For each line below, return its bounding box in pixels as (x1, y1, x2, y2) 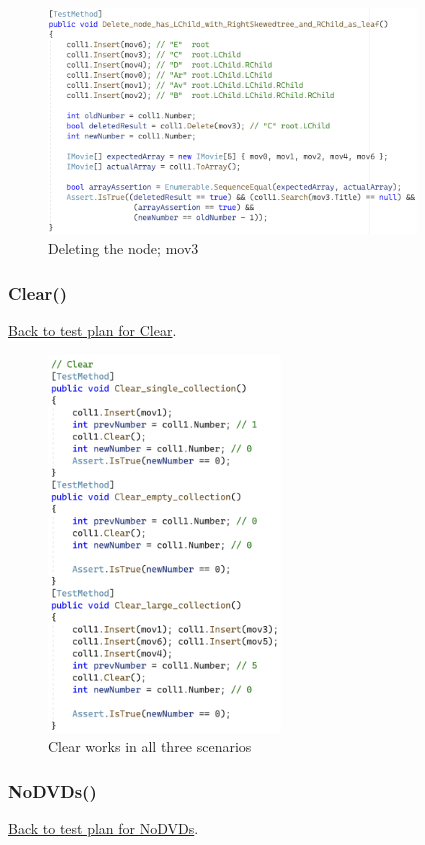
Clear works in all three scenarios (48, 736, 252, 757)
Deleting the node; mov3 (48, 238, 199, 259)
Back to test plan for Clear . (8, 320, 177, 341)
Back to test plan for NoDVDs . (8, 818, 199, 839)
